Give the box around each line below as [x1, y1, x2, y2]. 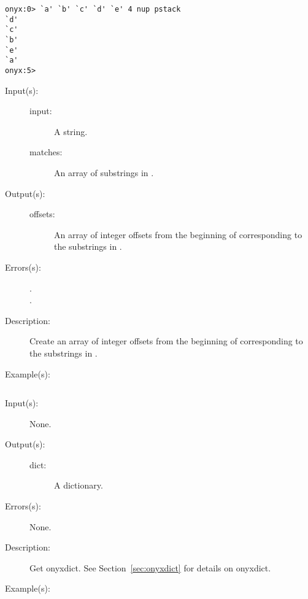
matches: [29, 145, 63, 158]
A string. [54, 125, 88, 137]
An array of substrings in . [54, 166, 154, 179]
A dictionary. [54, 479, 103, 492]
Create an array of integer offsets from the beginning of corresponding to [29, 334, 303, 347]
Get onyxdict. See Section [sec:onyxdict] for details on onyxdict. [29, 561, 271, 574]
